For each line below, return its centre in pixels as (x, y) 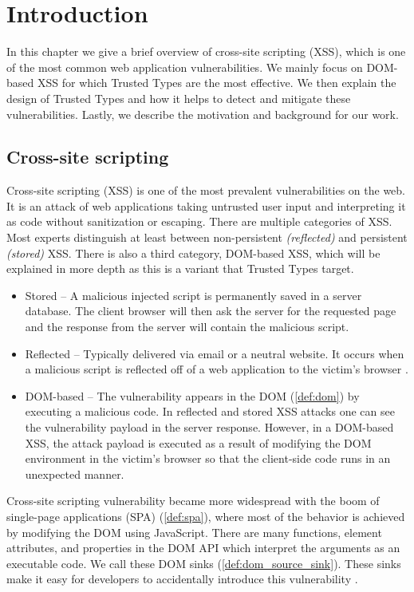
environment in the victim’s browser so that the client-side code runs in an (208, 458)
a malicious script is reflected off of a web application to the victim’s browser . (217, 369)
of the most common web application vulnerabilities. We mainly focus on (185, 67)
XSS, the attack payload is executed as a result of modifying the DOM (198, 442)
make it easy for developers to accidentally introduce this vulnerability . (182, 579)
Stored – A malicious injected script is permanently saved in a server (193, 295)
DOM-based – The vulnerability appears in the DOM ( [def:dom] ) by (192, 395)
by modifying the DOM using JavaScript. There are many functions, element (194, 532)
